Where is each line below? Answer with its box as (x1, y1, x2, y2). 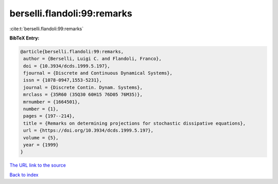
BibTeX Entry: (9, 35, 40, 41)
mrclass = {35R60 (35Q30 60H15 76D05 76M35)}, (23, 92, 143, 97)
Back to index (9, 172, 39, 178)
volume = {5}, (23, 135, 59, 140)
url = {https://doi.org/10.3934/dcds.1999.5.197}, (23, 128, 154, 133)
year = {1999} (23, 142, 59, 148)
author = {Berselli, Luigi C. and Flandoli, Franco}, (23, 56, 162, 62)
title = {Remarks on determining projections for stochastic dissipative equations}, (23, 120, 246, 126)
